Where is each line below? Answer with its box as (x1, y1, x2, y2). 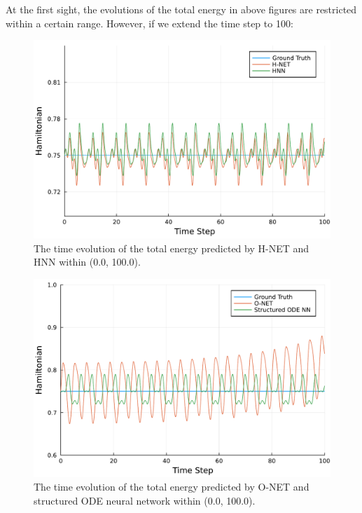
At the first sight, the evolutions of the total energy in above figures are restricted (6, 2, 357, 16)
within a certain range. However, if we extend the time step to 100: (6, 15, 293, 30)
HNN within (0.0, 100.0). (34, 254, 141, 269)
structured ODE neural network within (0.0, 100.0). (34, 493, 256, 507)
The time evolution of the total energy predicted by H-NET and (34, 240, 309, 255)
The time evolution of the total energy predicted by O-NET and (34, 479, 309, 494)
